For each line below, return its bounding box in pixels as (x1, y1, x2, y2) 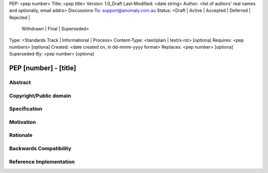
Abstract (9, 79, 31, 86)
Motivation (9, 118, 36, 125)
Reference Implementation (9, 158, 75, 165)
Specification (9, 106, 42, 113)
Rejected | (9, 14, 30, 20)
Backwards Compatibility (9, 145, 71, 152)
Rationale (9, 132, 33, 139)
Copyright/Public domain (9, 92, 71, 99)
